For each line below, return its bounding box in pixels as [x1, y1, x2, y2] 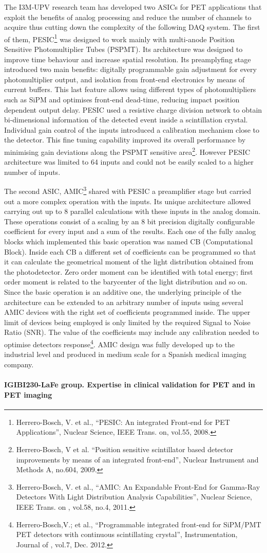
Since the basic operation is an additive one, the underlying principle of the [4, 287, 241, 297]
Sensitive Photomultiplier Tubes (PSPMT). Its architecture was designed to [4, 44, 243, 55]
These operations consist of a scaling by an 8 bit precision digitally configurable [4, 216, 255, 226]
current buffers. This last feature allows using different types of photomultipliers [4, 84, 256, 95]
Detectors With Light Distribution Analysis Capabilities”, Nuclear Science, [16, 491, 253, 502]
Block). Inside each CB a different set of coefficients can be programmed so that [4, 246, 256, 257]
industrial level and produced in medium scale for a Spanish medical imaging [4, 349, 246, 360]
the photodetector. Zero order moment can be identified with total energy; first [4, 266, 253, 277]
